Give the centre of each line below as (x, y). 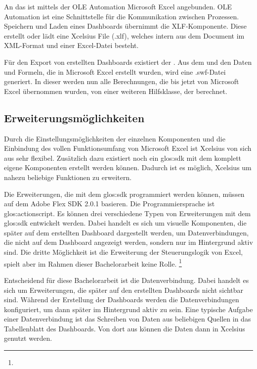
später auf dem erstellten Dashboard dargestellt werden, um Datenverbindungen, (127, 232)
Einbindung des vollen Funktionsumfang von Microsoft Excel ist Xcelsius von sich (128, 148)
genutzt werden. (28, 338)
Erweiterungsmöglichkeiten (74, 117)
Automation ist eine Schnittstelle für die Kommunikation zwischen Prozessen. (122, 16)
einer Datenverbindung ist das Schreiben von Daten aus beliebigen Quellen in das (128, 319)
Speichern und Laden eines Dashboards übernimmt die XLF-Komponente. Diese (126, 26)
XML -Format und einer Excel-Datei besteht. (71, 45)
